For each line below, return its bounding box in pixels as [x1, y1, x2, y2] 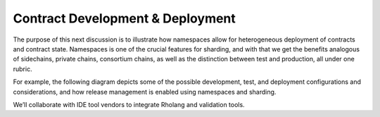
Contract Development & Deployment [13, 11, 236, 26]
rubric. [13, 64, 32, 73]
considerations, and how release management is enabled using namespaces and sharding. [13, 87, 277, 96]
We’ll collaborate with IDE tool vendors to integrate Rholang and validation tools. [13, 100, 246, 109]
